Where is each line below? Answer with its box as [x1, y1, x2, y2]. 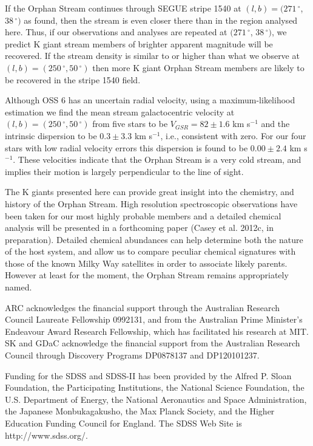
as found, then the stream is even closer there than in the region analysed [24, 13, 298, 26]
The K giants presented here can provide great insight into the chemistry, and [5, 185, 294, 198]
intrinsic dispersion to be [5, 129, 97, 142]
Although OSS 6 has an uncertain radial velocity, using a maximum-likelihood [5, 94, 295, 106]
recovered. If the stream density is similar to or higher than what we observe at [5, 49, 300, 62]
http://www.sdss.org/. [5, 428, 88, 441]
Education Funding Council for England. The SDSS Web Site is [5, 417, 242, 429]
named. [5, 281, 32, 293]
